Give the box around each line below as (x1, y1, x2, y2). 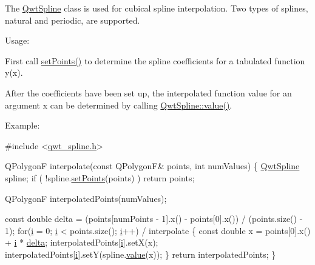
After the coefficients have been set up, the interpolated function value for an (5, 86, 292, 99)
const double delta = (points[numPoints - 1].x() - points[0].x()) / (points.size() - (5, 212, 303, 225)
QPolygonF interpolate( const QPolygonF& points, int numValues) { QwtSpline (5, 159, 300, 172)
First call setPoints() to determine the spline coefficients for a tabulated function (5, 54, 305, 67)
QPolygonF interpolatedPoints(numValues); (5, 192, 167, 204)
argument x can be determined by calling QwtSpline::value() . (5, 98, 232, 111)
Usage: (5, 34, 30, 47)
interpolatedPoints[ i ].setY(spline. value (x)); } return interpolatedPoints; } (5, 247, 276, 260)
